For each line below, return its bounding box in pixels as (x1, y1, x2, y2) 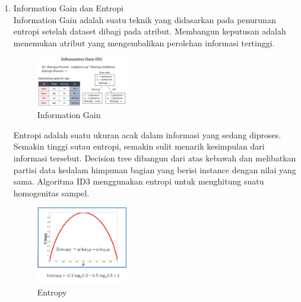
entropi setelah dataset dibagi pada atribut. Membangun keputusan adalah (13, 25, 286, 37)
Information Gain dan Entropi (13, 2, 123, 14)
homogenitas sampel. (13, 186, 90, 199)
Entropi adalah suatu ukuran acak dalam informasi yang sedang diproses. (13, 128, 281, 141)
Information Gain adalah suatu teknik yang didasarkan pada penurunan (13, 13, 276, 26)
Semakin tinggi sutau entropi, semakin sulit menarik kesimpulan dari (13, 140, 265, 152)
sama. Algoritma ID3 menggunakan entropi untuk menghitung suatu (13, 175, 264, 187)
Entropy (37, 285, 67, 298)
